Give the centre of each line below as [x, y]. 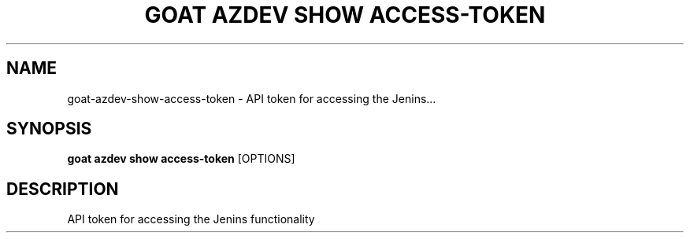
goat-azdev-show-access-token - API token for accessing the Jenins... [252, 98]
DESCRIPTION [63, 189]
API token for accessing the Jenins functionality [191, 219]
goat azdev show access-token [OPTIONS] [181, 159]
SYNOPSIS [49, 129]
